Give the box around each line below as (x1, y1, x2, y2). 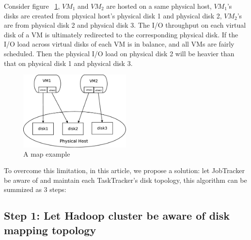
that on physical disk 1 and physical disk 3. (4, 58, 133, 68)
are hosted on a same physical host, (106, 1, 212, 11)
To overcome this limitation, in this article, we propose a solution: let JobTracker (4, 165, 245, 176)
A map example (23, 149, 70, 159)
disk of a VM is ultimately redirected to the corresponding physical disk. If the (4, 29, 238, 39)
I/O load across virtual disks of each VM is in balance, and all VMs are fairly (4, 39, 235, 49)
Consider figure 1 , (4, 1, 60, 11)
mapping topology (4, 222, 96, 237)
